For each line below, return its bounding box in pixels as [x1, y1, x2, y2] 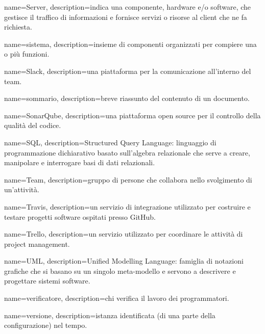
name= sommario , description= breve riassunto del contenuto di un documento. [4, 93, 250, 104]
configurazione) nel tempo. [4, 320, 87, 330]
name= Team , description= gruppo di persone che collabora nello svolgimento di [4, 174, 252, 185]
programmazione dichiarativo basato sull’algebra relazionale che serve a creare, [4, 147, 250, 158]
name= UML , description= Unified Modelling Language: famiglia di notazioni [4, 255, 244, 266]
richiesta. [4, 21, 32, 32]
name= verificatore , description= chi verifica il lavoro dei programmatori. [4, 293, 229, 303]
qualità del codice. [4, 120, 61, 131]
